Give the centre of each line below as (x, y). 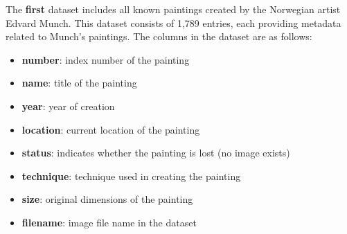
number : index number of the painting (106, 59)
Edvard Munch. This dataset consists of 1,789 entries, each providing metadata (173, 22)
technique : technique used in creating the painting (131, 175)
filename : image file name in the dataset (109, 222)
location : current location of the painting (111, 129)
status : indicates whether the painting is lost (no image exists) (156, 153)
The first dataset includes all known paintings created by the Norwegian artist (173, 9)
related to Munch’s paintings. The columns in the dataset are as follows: (159, 36)
